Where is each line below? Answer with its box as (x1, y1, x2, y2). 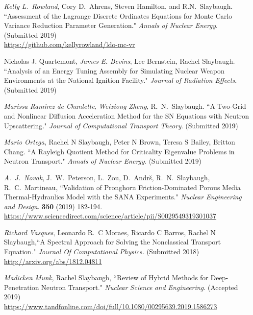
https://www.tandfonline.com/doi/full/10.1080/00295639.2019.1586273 (4, 301, 217, 312)
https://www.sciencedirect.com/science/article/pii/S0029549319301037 (4, 211, 217, 221)
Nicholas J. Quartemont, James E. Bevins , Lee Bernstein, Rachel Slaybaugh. (4, 55, 235, 66)
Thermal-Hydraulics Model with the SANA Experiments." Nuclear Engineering (4, 192, 242, 202)
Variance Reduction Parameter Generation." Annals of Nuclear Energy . (4, 20, 218, 30)
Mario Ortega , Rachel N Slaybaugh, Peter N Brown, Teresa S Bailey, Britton (4, 137, 235, 147)
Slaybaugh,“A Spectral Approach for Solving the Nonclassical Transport (4, 237, 221, 247)
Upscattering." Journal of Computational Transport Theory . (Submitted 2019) (4, 120, 238, 130)
